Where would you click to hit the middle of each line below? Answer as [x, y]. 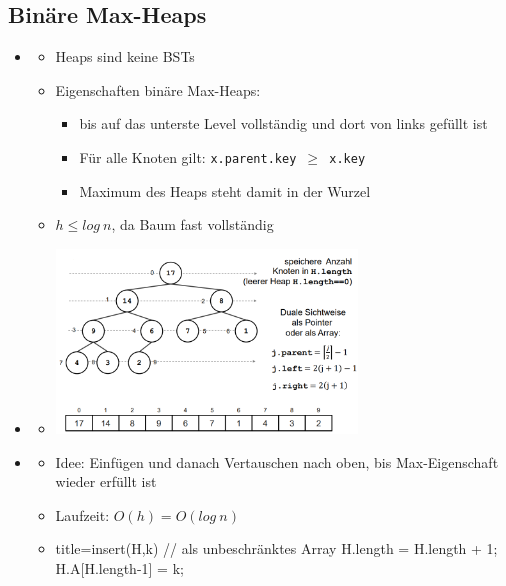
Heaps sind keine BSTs [125, 56]
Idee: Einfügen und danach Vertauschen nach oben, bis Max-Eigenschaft [277, 461]
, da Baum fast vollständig [192, 224]
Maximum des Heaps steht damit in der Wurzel [225, 190]
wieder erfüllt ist [106, 481]
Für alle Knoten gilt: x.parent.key [188, 156]
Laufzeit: [82, 514]
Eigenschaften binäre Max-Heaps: [158, 89]
